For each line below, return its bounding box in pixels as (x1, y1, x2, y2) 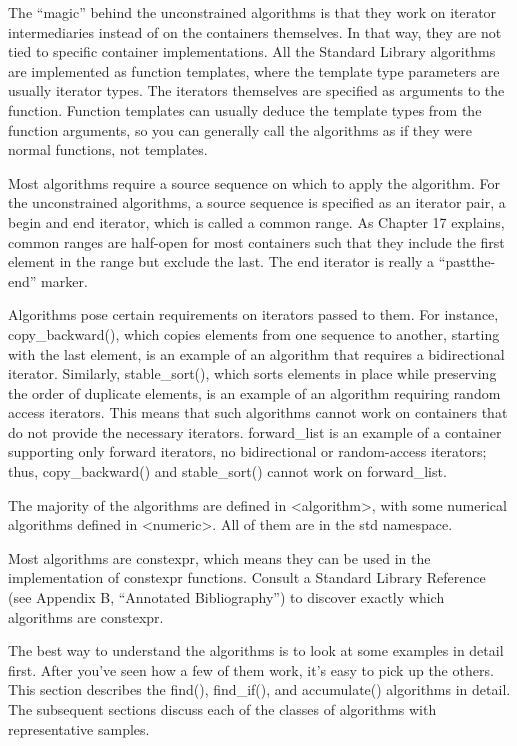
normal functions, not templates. (8, 139, 208, 160)
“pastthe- (438, 251, 496, 272)
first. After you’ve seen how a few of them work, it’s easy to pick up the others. (8, 659, 494, 680)
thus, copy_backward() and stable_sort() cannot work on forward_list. (8, 461, 447, 482)
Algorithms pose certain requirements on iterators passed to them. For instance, (8, 304, 499, 325)
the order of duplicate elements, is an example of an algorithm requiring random (8, 382, 501, 403)
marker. (41, 270, 88, 291)
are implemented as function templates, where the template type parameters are (8, 60, 500, 81)
